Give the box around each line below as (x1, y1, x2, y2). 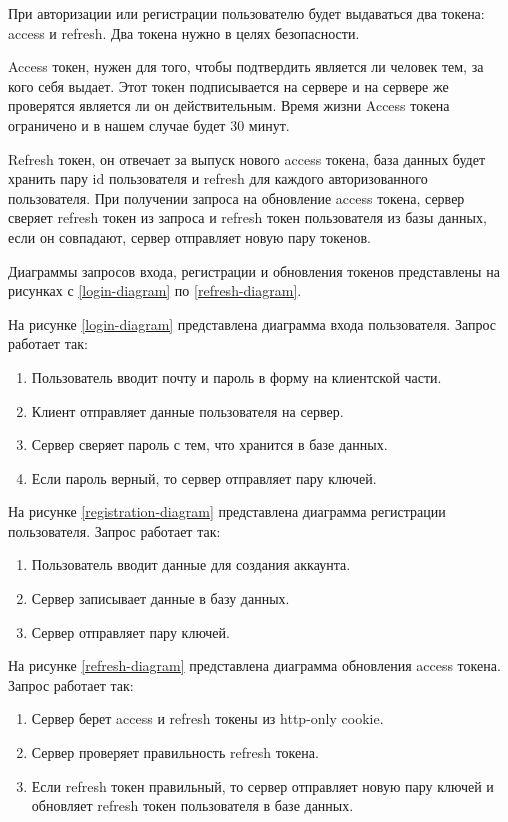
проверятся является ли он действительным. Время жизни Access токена (8, 95, 450, 116)
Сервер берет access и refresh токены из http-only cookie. (31, 708, 384, 729)
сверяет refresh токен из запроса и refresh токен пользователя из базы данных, (8, 207, 487, 228)
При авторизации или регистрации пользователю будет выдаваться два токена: (8, 3, 485, 23)
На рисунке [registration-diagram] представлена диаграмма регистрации (8, 501, 446, 522)
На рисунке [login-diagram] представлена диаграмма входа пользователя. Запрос (8, 313, 496, 334)
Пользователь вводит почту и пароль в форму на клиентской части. (31, 366, 442, 387)
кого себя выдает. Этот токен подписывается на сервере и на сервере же (8, 75, 449, 96)
